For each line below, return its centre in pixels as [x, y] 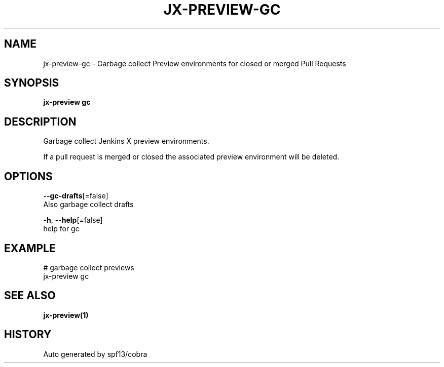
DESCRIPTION [40, 121]
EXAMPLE [30, 248]
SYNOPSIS [32, 83]
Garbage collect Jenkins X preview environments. [126, 141]
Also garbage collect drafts [88, 205]
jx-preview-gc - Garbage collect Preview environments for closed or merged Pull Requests [195, 63]
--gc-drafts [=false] [76, 196]
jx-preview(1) [66, 315]
